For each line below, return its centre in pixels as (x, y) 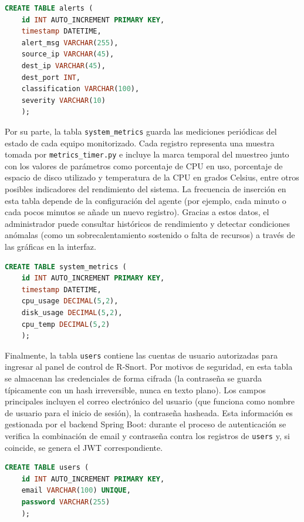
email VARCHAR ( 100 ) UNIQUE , (76, 491)
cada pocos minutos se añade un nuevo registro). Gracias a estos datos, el (137, 212)
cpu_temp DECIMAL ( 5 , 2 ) (66, 324)
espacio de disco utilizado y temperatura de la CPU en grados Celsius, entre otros (152, 177)
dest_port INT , (51, 77)
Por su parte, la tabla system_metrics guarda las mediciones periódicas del (141, 131)
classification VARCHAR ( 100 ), (80, 89)
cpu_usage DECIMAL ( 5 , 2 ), (70, 301)
